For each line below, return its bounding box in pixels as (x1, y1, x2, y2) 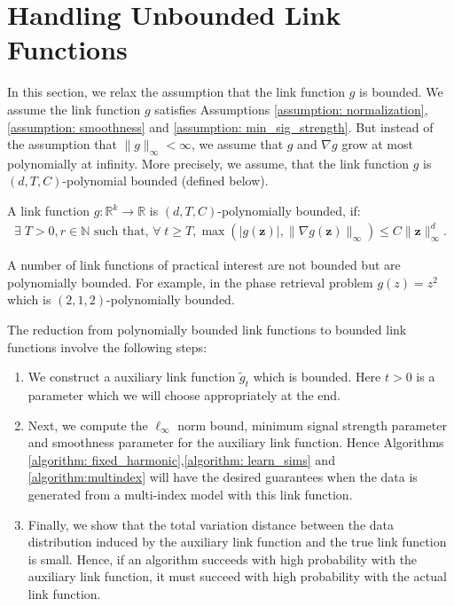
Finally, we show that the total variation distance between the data (27, 515, 395, 533)
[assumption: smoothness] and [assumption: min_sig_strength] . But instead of (7, 117, 434, 136)
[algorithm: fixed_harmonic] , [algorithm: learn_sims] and (27, 450, 335, 468)
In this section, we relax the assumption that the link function (7, 83, 346, 101)
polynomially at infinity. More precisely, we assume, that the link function (7, 153, 410, 172)
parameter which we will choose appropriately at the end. (27, 385, 340, 404)
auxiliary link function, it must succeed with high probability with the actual (27, 567, 447, 586)
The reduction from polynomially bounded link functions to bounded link (7, 319, 407, 338)
